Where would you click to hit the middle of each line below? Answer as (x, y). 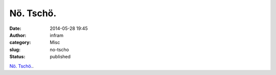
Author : (18, 35)
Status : (17, 57)
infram (57, 35)
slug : (15, 49)
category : (20, 43)
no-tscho (59, 49)
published (60, 57)
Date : (15, 28)
